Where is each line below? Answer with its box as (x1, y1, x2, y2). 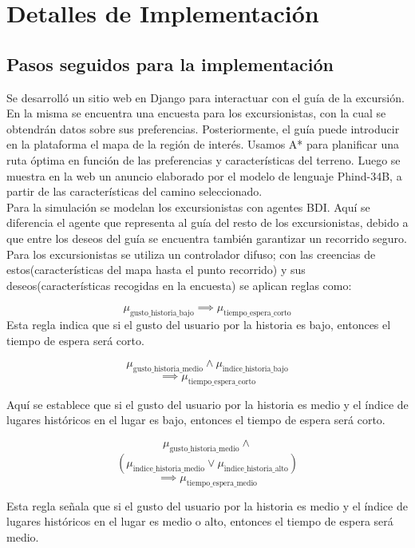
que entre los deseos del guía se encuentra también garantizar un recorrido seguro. (6, 229, 407, 246)
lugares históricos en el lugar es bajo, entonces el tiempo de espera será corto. (6, 411, 385, 428)
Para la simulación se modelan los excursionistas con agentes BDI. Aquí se (6, 198, 370, 215)
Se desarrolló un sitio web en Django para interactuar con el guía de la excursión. (6, 89, 405, 105)
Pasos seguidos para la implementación (6, 51, 334, 76)
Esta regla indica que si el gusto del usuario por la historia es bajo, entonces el (6, 316, 391, 333)
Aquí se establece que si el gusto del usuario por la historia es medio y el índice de (6, 395, 409, 412)
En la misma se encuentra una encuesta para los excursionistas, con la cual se (6, 105, 386, 121)
